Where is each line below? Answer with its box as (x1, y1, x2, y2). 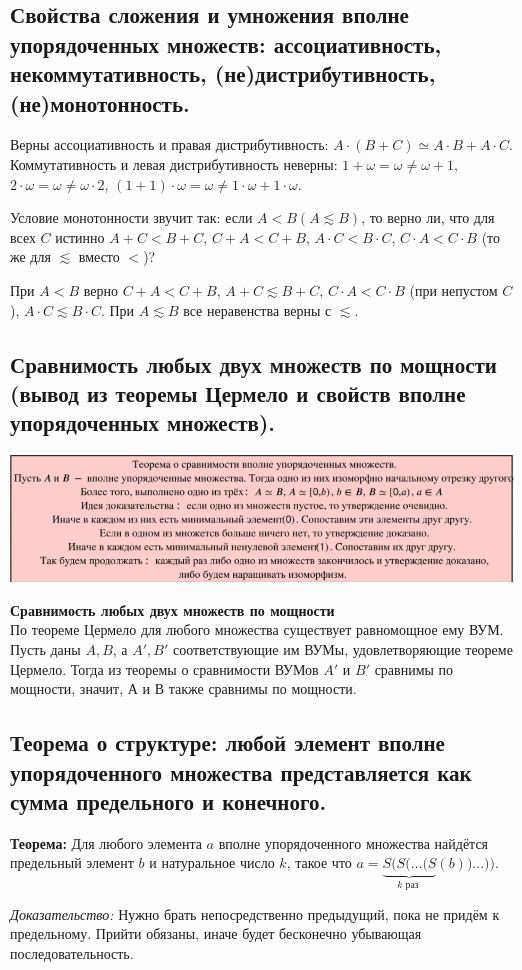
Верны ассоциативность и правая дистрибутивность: (10, 134, 329, 155)
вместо (78, 246, 120, 267)
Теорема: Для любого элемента (10, 832, 202, 853)
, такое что (286, 852, 352, 873)
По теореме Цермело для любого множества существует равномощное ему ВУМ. (10, 619, 504, 640)
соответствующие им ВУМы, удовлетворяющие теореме (172, 638, 513, 659)
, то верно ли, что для (361, 207, 495, 228)
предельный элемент (10, 852, 134, 873)
